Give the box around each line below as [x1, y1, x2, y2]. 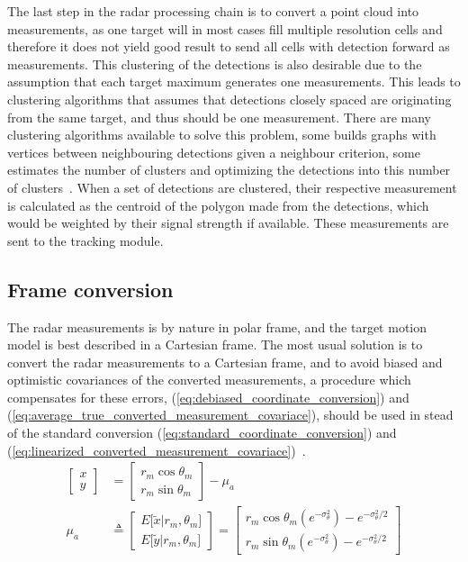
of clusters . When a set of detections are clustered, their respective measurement [7, 177, 457, 196]
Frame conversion [7, 275, 174, 303]
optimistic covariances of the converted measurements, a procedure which [7, 370, 411, 389]
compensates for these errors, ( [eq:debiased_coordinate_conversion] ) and [7, 387, 409, 406]
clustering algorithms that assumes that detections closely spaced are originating [7, 89, 452, 108]
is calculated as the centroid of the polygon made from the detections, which [7, 195, 429, 214]
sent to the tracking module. [7, 231, 164, 249]
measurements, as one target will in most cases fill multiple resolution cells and [7, 19, 443, 38]
